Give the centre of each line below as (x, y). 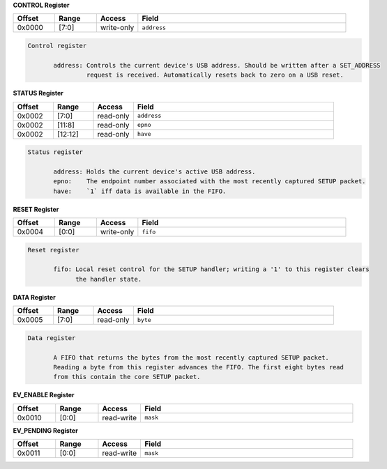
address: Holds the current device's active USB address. (154, 171)
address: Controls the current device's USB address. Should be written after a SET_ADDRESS (217, 65)
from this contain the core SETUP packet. (127, 377)
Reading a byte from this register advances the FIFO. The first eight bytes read (199, 367)
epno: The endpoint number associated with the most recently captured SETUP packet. (210, 182)
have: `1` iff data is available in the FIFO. (140, 191)
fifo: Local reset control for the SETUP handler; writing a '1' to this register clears (211, 269)
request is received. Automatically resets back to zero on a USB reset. (215, 75)
